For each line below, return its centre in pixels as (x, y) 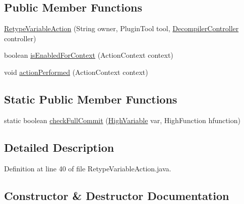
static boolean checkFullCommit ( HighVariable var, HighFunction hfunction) (122, 120)
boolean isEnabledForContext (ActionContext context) (89, 55)
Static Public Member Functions (91, 99)
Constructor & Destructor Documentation (117, 195)
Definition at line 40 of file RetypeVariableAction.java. (88, 168)
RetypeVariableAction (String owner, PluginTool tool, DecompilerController (121, 28)
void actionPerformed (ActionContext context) (76, 72)
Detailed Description (59, 147)
